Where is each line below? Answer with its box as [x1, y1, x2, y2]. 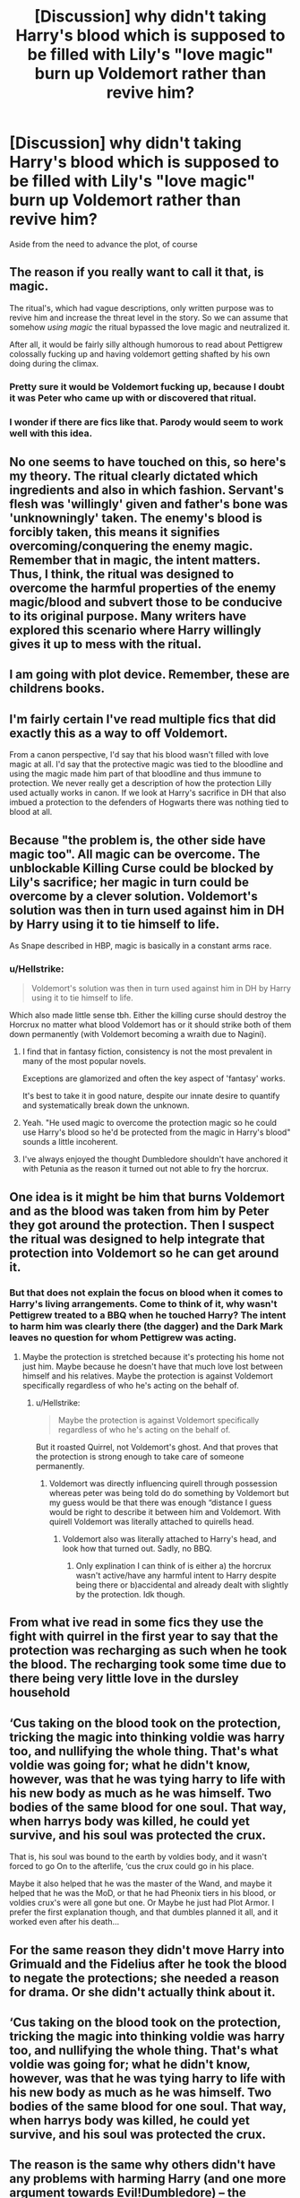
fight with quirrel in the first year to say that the [9, 1629, 279, 1644]
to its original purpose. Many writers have [9, 608, 247, 624]
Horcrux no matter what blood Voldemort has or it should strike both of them [9, 1019, 292, 1030]
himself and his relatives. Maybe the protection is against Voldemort [21, 1370, 273, 1381]
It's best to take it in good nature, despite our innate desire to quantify [21, 1091, 280, 1102]
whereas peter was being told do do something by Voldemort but [48, 1487, 289, 1498]
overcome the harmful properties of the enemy [9, 580, 277, 595]
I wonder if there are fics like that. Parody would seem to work [9, 415, 284, 428]
